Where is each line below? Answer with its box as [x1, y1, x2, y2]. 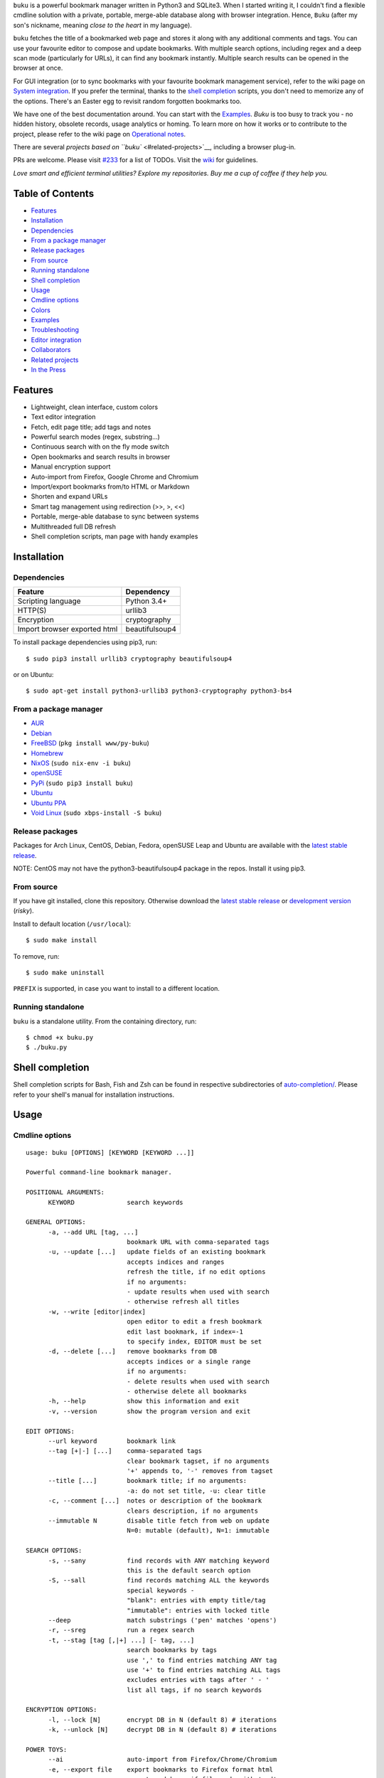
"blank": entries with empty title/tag [127, 1597, 266, 1604]
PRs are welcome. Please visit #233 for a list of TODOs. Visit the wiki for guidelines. [13, 156, 259, 164]
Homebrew [31, 749, 64, 757]
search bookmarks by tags [127, 1646, 217, 1654]
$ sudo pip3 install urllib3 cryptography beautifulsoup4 [26, 654, 233, 663]
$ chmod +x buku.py [26, 1033, 94, 1041]
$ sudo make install [26, 936, 97, 944]
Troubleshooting [31, 326, 80, 334]
